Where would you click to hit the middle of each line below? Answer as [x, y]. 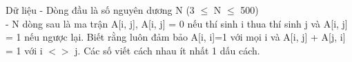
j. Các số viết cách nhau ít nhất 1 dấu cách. [167, 50]
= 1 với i [24, 50]
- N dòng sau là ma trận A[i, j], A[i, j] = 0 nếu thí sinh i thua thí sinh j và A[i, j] [177, 23]
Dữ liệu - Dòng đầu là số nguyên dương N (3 [100, 10]
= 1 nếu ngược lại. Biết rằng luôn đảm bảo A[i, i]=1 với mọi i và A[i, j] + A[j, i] [176, 37]
